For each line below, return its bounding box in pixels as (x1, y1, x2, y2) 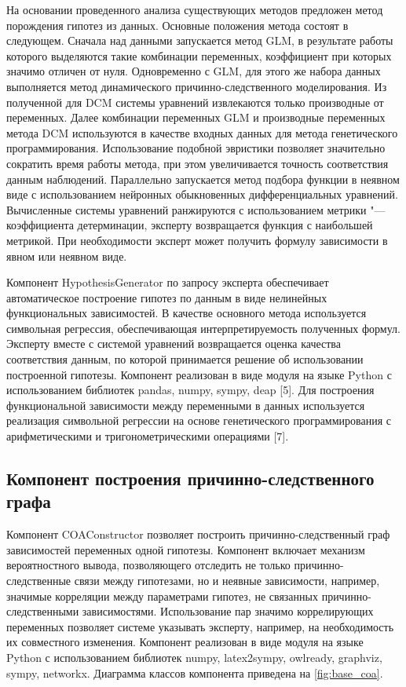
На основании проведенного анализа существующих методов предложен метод (6, 2, 383, 17)
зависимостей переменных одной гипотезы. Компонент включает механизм (6, 541, 365, 557)
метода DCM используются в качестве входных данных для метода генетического (6, 124, 398, 141)
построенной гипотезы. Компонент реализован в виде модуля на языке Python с (6, 366, 392, 382)
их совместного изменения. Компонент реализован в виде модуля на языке (6, 634, 364, 650)
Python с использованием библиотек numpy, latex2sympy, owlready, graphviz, (6, 649, 382, 665)
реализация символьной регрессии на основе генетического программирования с (6, 412, 392, 429)
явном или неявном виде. (6, 247, 127, 264)
